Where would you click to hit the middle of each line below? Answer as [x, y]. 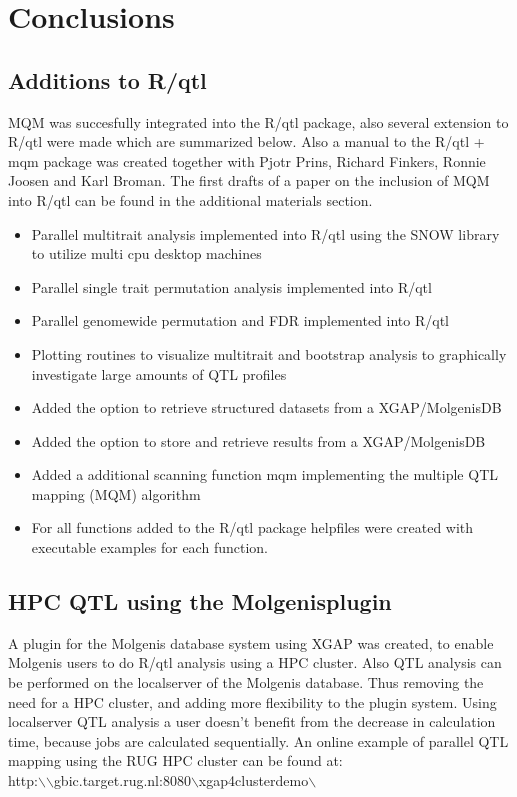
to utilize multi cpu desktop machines [146, 253]
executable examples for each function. [149, 547]
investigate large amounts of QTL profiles [159, 373]
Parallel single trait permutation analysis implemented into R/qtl [231, 286]
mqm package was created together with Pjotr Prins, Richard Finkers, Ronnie [247, 160]
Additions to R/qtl [107, 79]
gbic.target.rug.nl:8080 [122, 780]
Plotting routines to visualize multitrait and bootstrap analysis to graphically [269, 353]
